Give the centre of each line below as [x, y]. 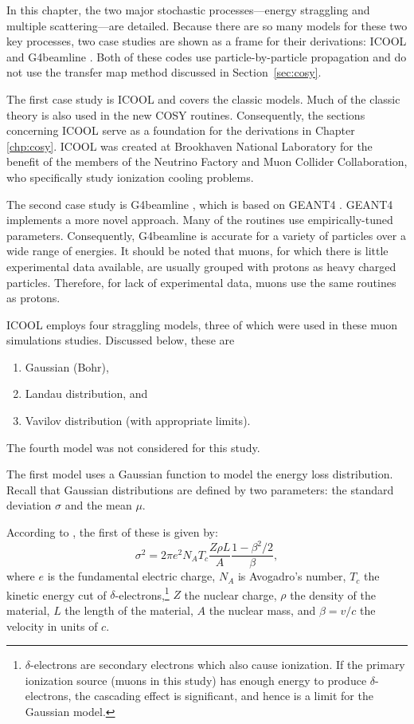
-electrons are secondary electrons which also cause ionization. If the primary [218, 665]
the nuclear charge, [230, 594]
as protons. [33, 298]
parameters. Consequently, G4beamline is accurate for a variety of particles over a [206, 235]
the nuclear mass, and [262, 610]
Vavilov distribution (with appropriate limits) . [138, 421]
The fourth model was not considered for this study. [133, 447]
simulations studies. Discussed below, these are [121, 340]
